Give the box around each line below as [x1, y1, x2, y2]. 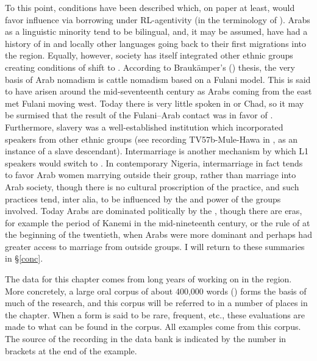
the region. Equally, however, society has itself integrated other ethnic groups [5, 49, 293, 62]
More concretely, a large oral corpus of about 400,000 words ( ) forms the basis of [5, 284, 307, 297]
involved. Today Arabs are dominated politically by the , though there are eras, [5, 204, 302, 217]
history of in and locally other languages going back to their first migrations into [5, 37, 307, 49]
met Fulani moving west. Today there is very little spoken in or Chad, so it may [5, 96, 304, 109]
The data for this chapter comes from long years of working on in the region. [5, 273, 292, 285]
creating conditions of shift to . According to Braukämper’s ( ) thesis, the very [5, 60, 296, 73]
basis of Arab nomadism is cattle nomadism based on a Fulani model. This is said [5, 73, 311, 85]
